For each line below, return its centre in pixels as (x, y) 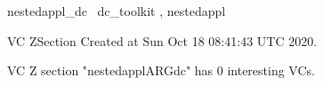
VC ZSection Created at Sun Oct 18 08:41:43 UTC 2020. (162, 40)
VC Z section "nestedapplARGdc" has (110, 70)
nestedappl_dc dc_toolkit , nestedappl (117, 11)
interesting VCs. (271, 70)
